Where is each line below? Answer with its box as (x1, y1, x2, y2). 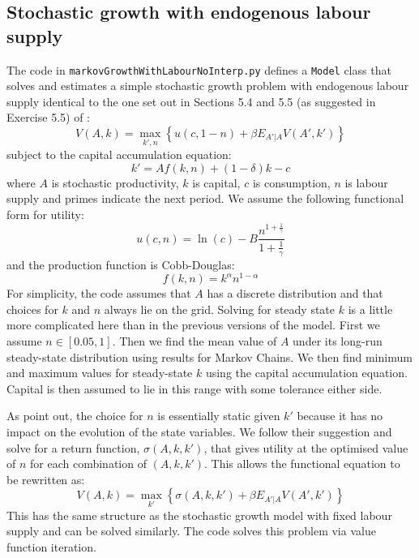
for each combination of (30, 455, 147, 472)
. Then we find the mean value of (112, 333, 277, 350)
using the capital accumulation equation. (205, 364, 408, 381)
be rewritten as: (6, 470, 85, 487)
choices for (6, 300, 58, 317)
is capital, (192, 174, 241, 191)
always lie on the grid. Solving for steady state (104, 300, 336, 317)
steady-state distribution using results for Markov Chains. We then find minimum (6, 348, 413, 365)
